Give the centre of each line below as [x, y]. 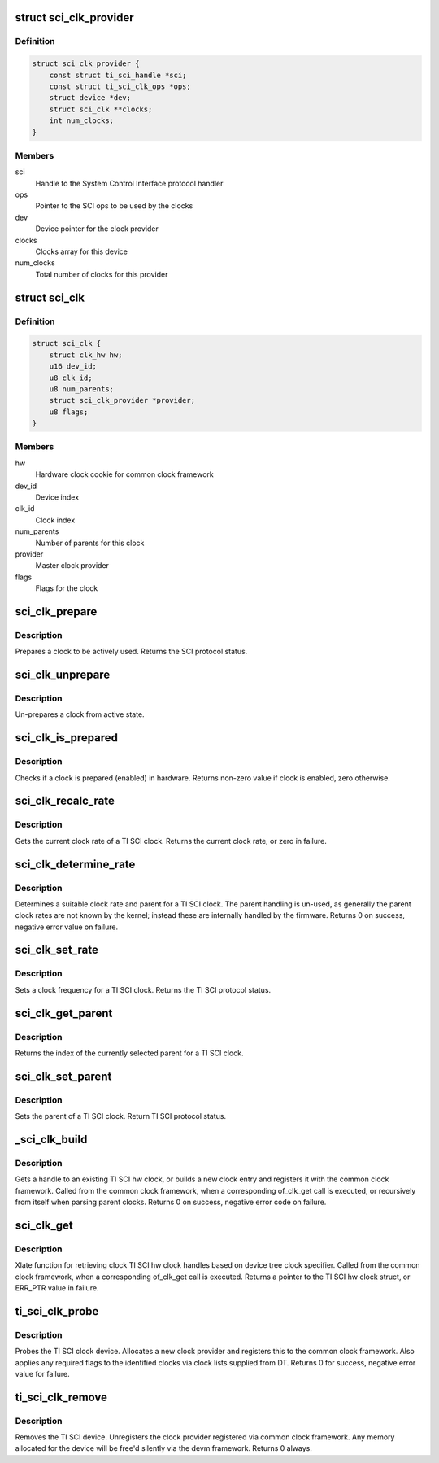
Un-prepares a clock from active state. [80, 714]
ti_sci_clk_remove [61, 1397]
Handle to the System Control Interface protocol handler [129, 183]
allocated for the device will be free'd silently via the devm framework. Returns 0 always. [163, 1448]
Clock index [55, 520]
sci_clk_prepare [56, 611]
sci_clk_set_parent [63, 1076]
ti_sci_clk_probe [57, 1311]
